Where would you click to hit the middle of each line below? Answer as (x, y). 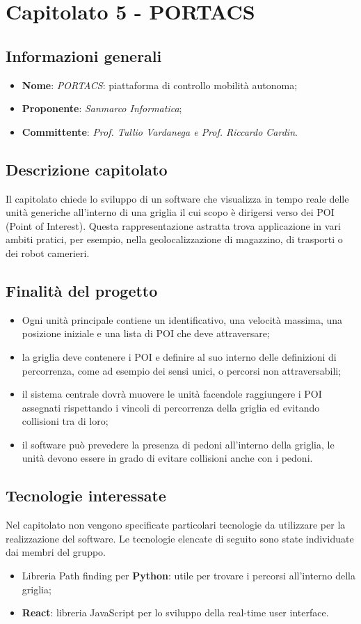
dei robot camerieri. (48, 252)
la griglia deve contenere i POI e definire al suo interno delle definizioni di (179, 356)
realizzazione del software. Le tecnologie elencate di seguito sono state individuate (180, 538)
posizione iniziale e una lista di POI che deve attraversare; (146, 333)
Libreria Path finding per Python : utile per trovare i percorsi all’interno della (188, 576)
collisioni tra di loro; (65, 421)
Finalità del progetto (82, 290)
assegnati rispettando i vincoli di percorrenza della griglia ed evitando (171, 407)
